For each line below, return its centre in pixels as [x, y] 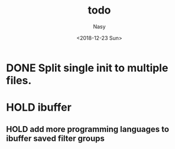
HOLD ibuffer [39, 107]
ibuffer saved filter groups [55, 138]
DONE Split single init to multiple [87, 68]
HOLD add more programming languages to [88, 129]
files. [19, 80]
